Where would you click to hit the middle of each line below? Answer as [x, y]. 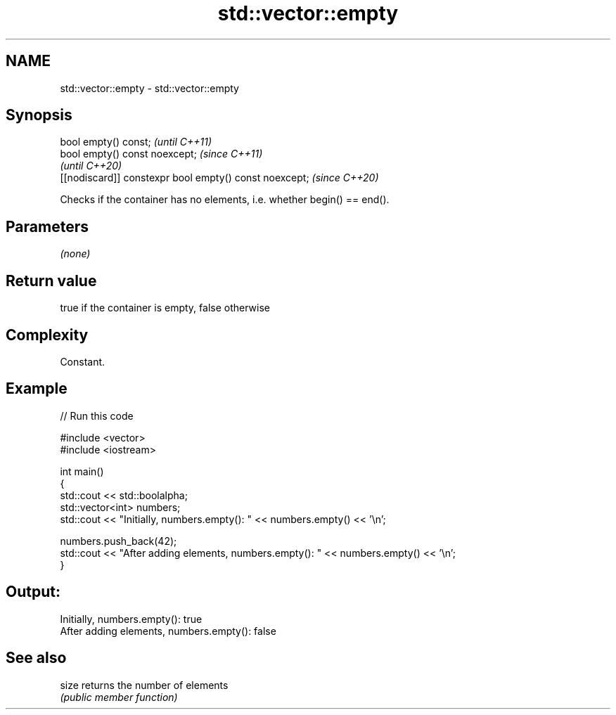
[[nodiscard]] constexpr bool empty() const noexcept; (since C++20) [219, 178]
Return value [51, 281]
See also [36, 658]
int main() [82, 471]
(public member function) [119, 697]
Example [37, 389]
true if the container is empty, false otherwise [165, 308]
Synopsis [39, 115]
